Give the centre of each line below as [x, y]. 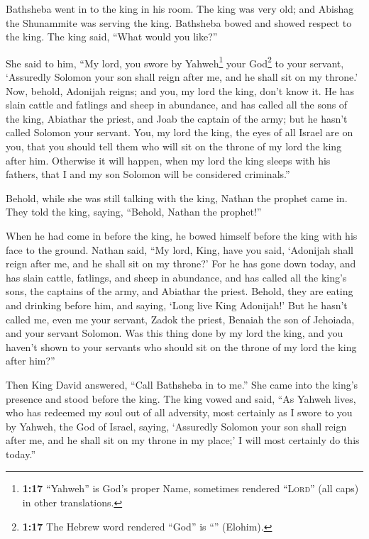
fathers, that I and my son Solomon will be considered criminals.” [148, 174]
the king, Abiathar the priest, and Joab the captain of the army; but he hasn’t [177, 118]
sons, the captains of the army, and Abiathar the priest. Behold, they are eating [180, 291]
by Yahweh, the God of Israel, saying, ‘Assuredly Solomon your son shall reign [176, 426]
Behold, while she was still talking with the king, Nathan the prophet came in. [177, 198]
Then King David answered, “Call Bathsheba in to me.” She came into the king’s [182, 384]
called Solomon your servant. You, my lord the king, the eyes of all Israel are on [180, 132]
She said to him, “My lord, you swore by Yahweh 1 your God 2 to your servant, [175, 62]
